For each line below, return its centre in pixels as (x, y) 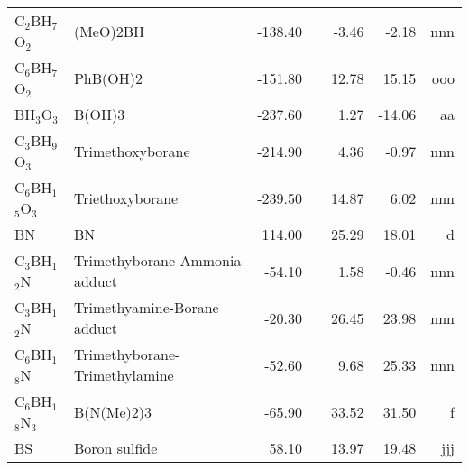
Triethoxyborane (126, 198)
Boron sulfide (115, 448)
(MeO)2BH (109, 31)
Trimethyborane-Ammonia (157, 260)
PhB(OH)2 (108, 78)
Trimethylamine (124, 375)
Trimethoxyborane (132, 151)
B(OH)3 (99, 114)
